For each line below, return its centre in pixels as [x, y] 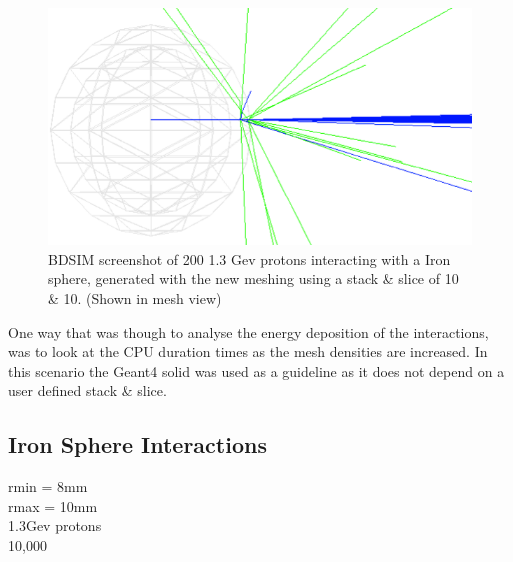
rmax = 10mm [53, 505]
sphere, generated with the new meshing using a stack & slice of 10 [253, 278]
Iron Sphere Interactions [137, 444]
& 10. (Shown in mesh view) [135, 297]
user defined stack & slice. [87, 390]
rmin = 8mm [48, 486]
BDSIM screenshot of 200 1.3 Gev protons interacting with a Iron [249, 258]
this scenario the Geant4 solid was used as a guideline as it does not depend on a [256, 370]
